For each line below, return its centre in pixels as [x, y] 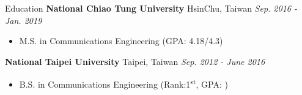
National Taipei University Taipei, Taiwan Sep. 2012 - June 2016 [135, 61]
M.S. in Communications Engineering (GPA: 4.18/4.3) [121, 41]
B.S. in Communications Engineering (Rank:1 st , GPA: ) [123, 83]
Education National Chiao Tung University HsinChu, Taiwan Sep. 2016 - [151, 8]
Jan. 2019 [24, 20]
